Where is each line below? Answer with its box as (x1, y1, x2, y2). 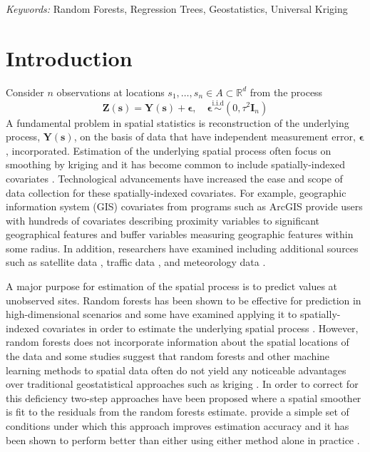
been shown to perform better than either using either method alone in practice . (6, 432, 360, 447)
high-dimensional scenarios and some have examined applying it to (6, 307, 297, 322)
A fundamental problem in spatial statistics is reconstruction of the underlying (6, 115, 349, 130)
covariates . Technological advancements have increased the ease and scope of (6, 170, 343, 185)
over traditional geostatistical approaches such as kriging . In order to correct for (6, 376, 359, 391)
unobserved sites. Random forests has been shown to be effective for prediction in (6, 292, 361, 307)
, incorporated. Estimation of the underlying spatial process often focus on (6, 143, 332, 158)
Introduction (6, 43, 133, 72)
